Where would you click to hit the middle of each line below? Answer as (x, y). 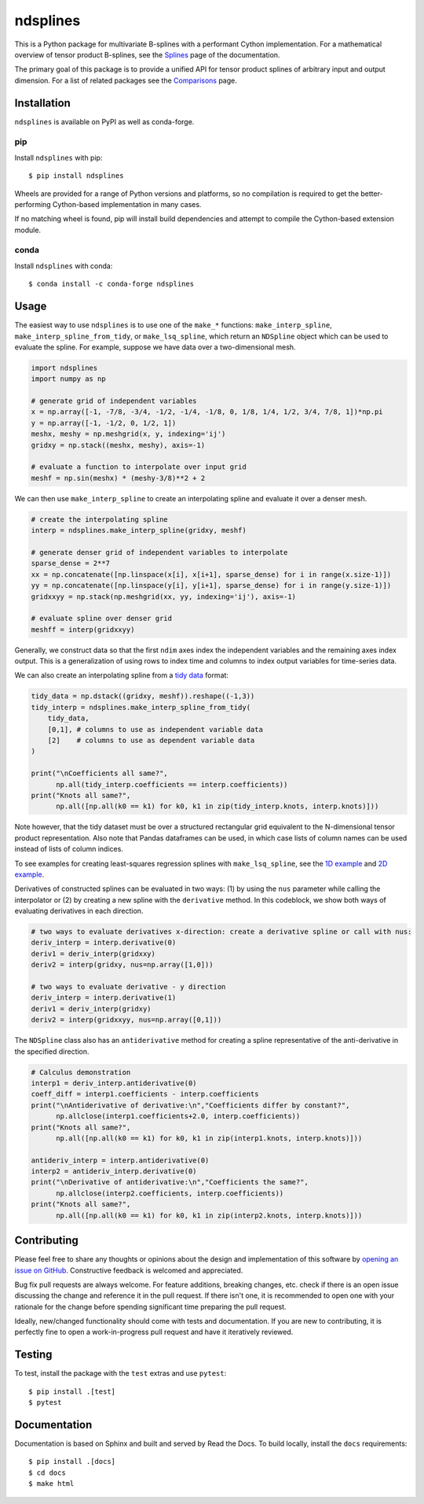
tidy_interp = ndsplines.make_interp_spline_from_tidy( (141, 707)
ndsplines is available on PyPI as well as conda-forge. (104, 121)
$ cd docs (47, 1473)
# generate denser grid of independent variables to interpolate (159, 552)
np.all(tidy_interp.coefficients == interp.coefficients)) (172, 784)
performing (33, 204)
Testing (33, 1355)
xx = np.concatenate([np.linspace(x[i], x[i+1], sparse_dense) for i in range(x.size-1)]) (211, 574)
